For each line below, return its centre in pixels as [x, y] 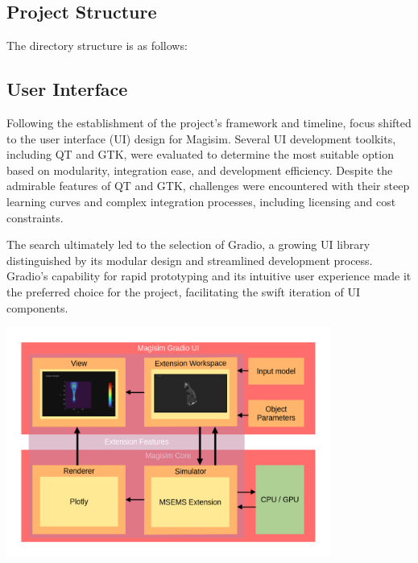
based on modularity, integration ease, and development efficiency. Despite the [200, 170]
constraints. [35, 217]
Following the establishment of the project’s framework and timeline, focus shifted [209, 122]
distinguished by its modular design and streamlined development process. [190, 260]
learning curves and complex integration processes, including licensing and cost [201, 201]
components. [37, 307]
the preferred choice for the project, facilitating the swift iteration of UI [183, 291]
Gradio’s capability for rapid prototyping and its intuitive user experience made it [209, 276]
